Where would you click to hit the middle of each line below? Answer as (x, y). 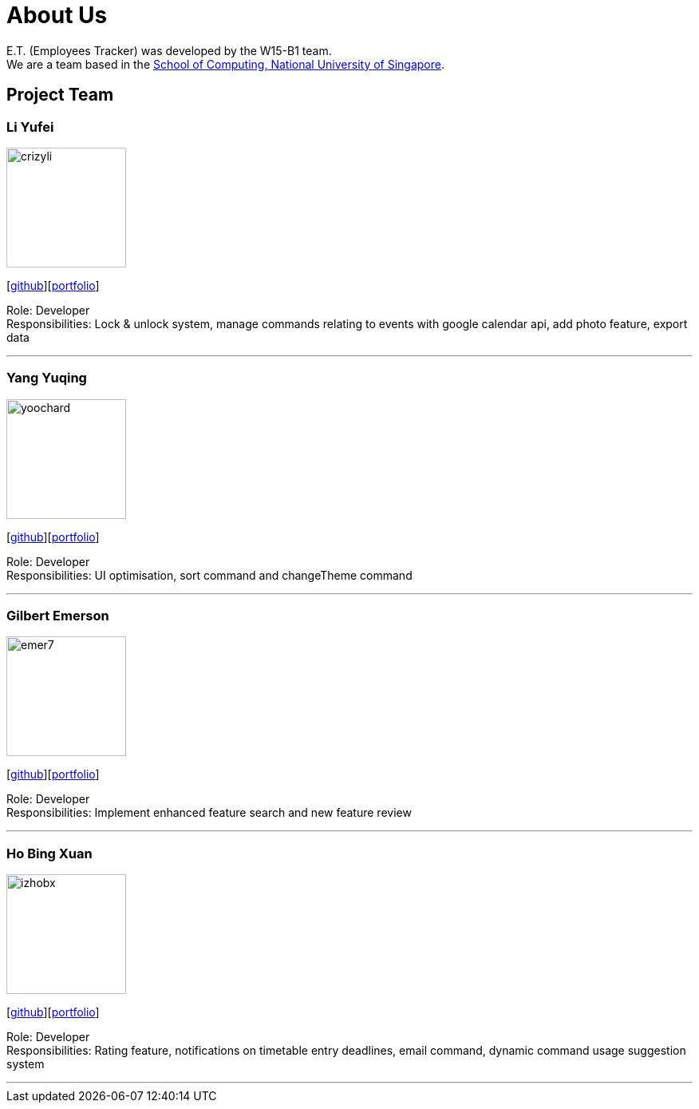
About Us (57, 15)
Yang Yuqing (47, 378)
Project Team (60, 95)
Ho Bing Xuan (49, 853)
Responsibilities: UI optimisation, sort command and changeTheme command (209, 575)
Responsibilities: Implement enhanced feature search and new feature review (209, 813)
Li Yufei (30, 127)
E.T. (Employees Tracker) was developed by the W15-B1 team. (169, 50)
